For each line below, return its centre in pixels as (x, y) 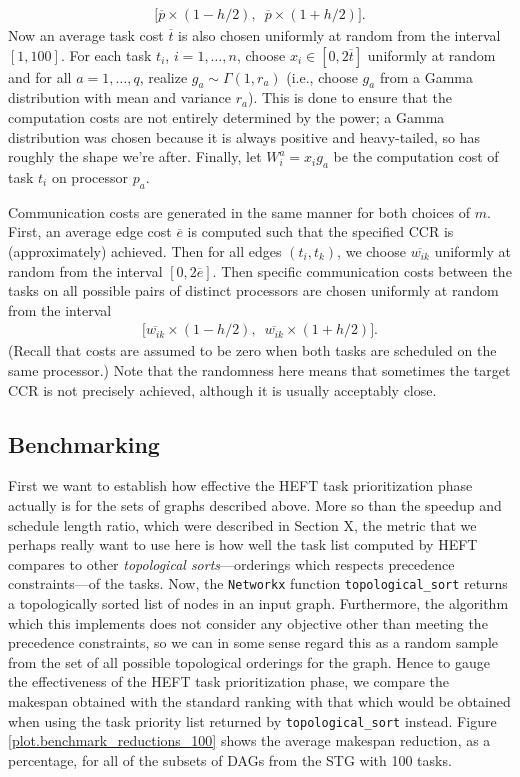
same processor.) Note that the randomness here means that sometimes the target (259, 369)
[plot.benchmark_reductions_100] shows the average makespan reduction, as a (249, 740)
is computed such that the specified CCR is (320, 231)
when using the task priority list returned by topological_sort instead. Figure (252, 720)
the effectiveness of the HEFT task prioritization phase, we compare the (228, 681)
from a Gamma (426, 76)
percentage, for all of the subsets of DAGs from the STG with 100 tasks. (230, 759)
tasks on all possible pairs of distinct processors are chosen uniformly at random (253, 290)
